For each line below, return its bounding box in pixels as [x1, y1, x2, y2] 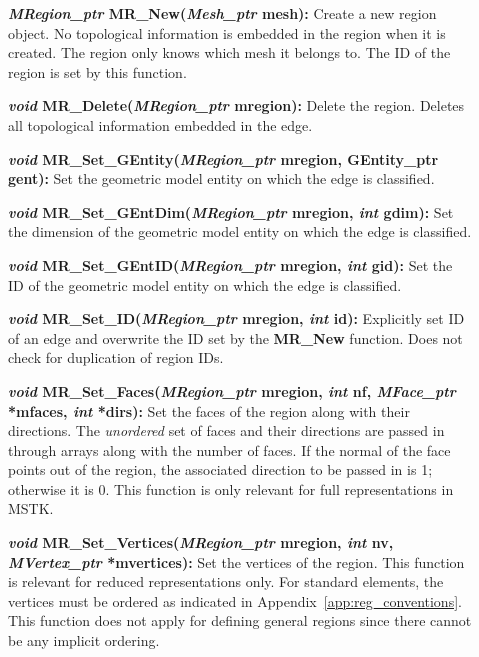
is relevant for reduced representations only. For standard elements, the [8, 571, 444, 592]
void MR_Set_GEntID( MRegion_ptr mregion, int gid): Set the [8, 254, 453, 275]
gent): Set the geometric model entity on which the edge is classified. [8, 168, 435, 189]
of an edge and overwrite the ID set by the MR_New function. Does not [8, 327, 463, 348]
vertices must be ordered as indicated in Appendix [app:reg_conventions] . [8, 590, 462, 611]
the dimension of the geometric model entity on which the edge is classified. [8, 221, 472, 242]
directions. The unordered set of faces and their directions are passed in [8, 420, 445, 441]
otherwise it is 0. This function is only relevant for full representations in [8, 478, 454, 499]
